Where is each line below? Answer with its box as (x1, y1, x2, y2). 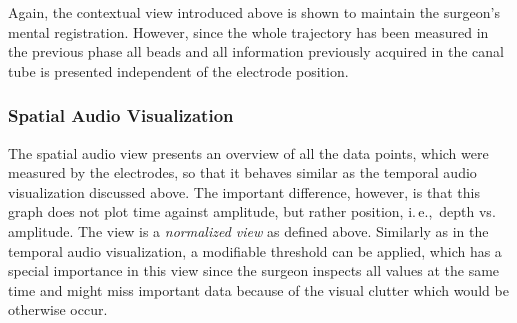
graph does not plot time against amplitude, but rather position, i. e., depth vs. (8, 201, 496, 222)
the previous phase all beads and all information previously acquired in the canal (8, 41, 504, 62)
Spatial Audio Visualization (8, 103, 234, 128)
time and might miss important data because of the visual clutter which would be (8, 279, 509, 300)
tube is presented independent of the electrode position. (8, 60, 349, 81)
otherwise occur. (8, 299, 108, 320)
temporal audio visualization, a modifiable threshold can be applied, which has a (8, 240, 502, 261)
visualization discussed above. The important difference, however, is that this (8, 181, 480, 202)
